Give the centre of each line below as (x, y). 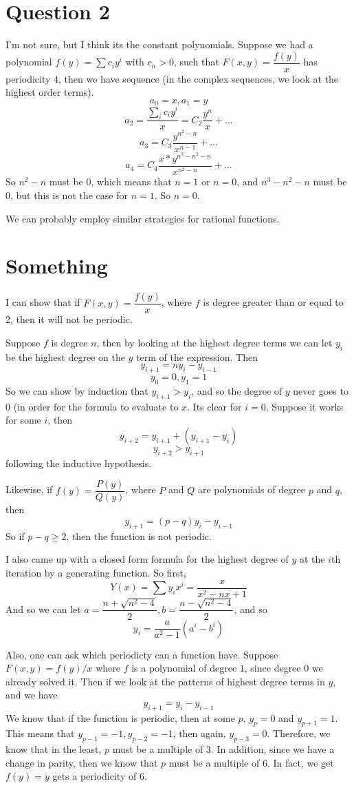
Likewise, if (29, 489)
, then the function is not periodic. (139, 536)
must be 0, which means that (110, 182)
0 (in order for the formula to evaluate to (92, 406)
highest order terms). (50, 92)
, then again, (199, 733)
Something (57, 266)
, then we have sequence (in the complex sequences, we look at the (198, 78)
